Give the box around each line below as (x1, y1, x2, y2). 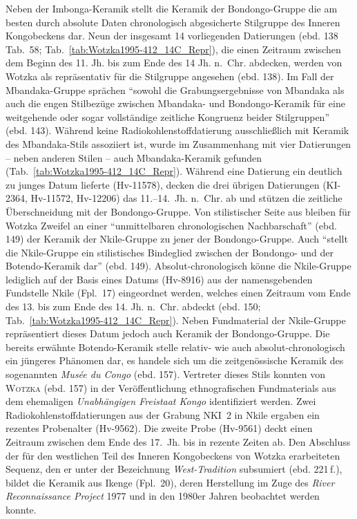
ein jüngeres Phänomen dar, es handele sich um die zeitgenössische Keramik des (6, 353, 344, 368)
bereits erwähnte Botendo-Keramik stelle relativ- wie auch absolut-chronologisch (6, 339, 345, 354)
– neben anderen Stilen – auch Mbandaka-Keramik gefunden (6, 150, 262, 164)
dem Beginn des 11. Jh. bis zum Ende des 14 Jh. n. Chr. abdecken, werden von (6, 55, 342, 70)
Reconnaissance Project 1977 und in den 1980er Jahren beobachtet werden (6, 489, 320, 503)
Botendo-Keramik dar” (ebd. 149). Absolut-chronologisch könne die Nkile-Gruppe (6, 258, 351, 273)
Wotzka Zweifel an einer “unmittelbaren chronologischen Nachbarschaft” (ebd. (6, 218, 337, 232)
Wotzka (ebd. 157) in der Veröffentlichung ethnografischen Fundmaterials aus (6, 380, 336, 395)
